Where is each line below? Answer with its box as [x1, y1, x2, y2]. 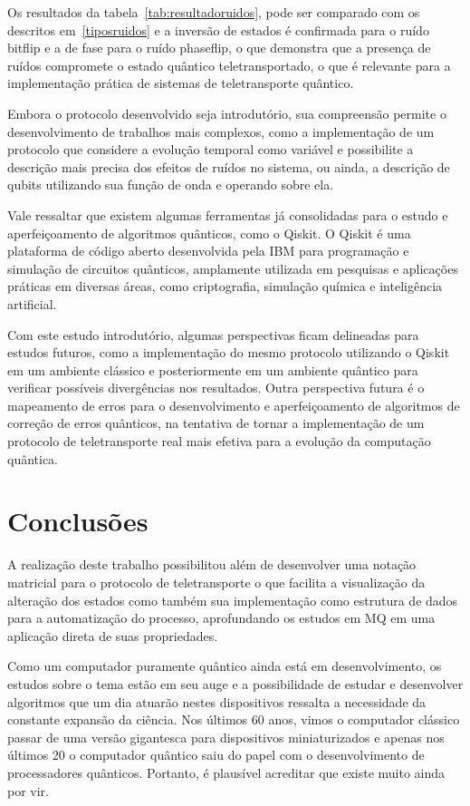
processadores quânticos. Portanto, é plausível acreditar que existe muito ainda [7, 762, 446, 782]
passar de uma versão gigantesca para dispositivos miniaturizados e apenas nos [7, 727, 445, 746]
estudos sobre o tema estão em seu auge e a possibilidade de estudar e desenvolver [7, 674, 464, 693]
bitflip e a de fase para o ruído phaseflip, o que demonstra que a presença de [7, 38, 431, 57]
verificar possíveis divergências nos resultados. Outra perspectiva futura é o [7, 378, 425, 397]
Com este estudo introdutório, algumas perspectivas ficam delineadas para [7, 325, 419, 344]
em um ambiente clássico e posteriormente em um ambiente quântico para [7, 360, 418, 379]
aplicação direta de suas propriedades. [7, 626, 218, 645]
